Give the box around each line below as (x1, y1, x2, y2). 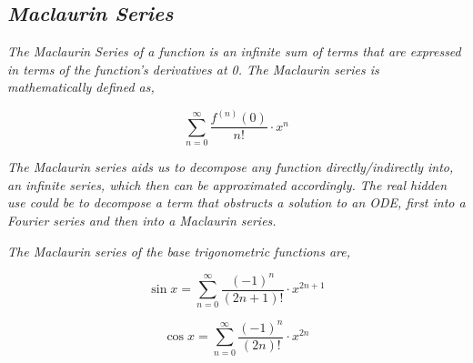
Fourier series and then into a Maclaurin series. (7, 211, 277, 229)
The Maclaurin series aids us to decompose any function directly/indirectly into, (7, 157, 454, 176)
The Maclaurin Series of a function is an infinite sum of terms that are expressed (7, 42, 461, 61)
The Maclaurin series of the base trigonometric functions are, (7, 241, 351, 260)
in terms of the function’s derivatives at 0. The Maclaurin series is (7, 59, 379, 78)
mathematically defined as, (7, 77, 155, 96)
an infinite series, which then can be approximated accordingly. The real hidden (7, 175, 448, 194)
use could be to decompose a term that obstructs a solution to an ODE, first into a (7, 193, 466, 212)
